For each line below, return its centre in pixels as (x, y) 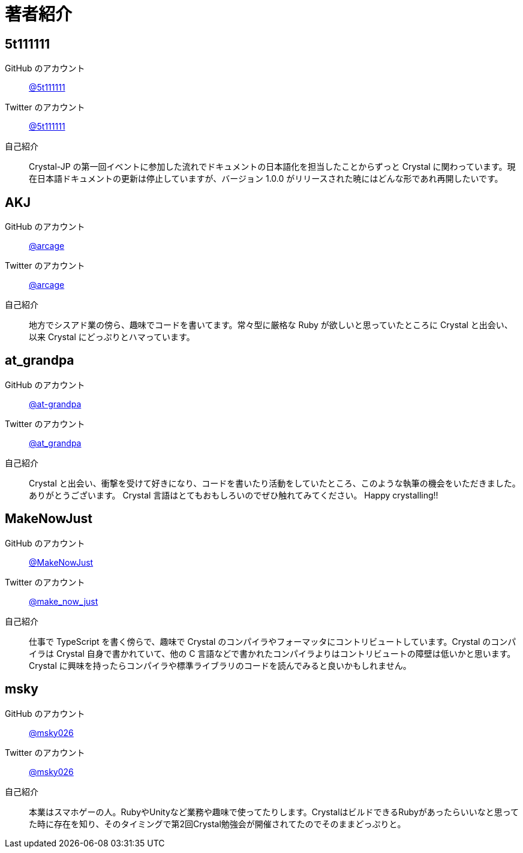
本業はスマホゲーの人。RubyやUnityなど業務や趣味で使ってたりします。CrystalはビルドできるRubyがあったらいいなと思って (274, 812)
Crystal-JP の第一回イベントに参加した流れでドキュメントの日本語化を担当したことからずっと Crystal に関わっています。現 (272, 167)
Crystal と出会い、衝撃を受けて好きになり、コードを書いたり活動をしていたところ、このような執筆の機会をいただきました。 (275, 483)
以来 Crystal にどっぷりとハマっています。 (112, 337)
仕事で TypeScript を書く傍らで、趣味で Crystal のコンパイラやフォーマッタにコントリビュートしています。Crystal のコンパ (273, 641)
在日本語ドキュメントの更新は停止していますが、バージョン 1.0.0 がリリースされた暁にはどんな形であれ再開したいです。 (266, 179)
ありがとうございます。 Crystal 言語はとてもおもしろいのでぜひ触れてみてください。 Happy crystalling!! (234, 495)
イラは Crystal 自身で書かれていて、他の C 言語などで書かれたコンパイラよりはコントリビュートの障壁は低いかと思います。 (272, 653)
